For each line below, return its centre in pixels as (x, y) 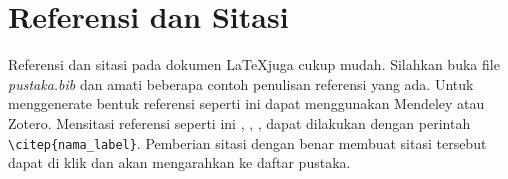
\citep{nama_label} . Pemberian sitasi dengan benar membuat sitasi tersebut (247, 142)
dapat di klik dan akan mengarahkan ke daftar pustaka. (179, 162)
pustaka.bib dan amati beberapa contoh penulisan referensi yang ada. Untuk (241, 83)
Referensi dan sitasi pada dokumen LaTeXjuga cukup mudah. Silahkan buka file (254, 64)
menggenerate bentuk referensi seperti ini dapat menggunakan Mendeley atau (246, 103)
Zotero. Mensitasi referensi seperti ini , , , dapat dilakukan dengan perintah (239, 122)
